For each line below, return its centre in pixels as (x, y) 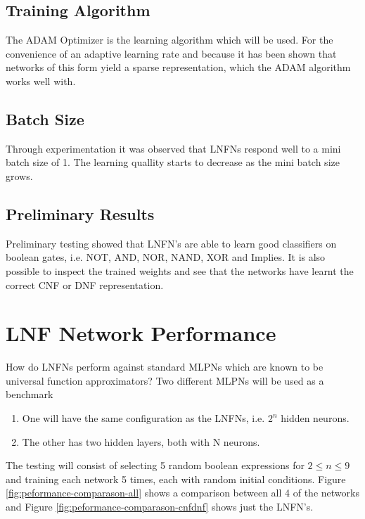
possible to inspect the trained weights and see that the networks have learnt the (180, 270)
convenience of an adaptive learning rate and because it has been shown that (171, 53)
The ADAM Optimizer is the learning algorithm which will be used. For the (169, 40)
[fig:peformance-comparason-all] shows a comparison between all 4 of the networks (182, 493)
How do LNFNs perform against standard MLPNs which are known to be (165, 367)
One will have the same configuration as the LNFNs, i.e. (143, 418)
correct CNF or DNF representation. (85, 284)
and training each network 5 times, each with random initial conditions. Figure (176, 479)
